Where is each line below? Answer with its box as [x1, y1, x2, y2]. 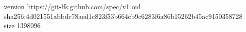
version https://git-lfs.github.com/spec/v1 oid [4, 1, 141, 11]
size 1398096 [4, 20, 41, 31]
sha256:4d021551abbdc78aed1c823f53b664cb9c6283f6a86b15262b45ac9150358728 [4, 11, 243, 21]
